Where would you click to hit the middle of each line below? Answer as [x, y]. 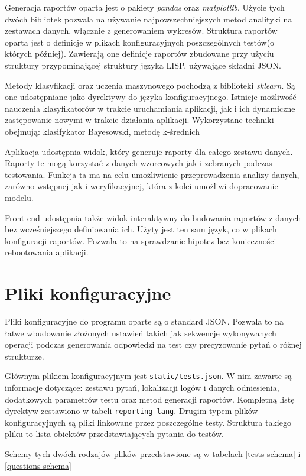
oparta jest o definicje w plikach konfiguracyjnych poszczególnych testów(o [140, 42]
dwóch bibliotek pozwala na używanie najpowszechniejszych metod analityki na [149, 19]
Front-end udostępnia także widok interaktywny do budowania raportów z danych [153, 217]
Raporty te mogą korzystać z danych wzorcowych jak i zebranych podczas [139, 163]
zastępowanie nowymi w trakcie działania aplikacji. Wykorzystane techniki [139, 120]
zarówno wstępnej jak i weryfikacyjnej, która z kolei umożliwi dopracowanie [141, 186]
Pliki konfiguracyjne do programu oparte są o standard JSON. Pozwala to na [144, 321]
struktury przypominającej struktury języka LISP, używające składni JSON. [143, 65]
